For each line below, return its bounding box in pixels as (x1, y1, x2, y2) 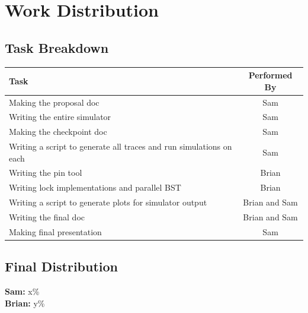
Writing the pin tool (9, 166, 82, 179)
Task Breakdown (5, 38, 109, 56)
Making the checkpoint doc (9, 125, 107, 138)
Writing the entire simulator (9, 110, 111, 123)
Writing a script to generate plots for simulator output (9, 196, 207, 208)
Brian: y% (5, 296, 45, 309)
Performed (248, 69, 293, 81)
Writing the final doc (9, 211, 85, 223)
